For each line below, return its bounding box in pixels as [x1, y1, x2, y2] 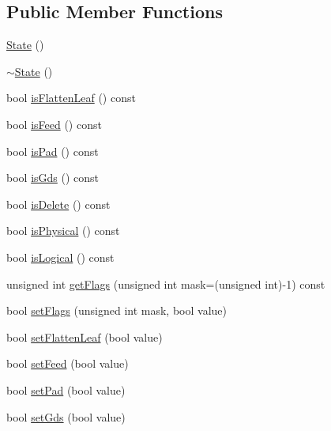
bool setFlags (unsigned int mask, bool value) [6, 302, 227, 319]
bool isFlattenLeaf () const [6, 89, 136, 106]
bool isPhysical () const [6, 222, 120, 239]
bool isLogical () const [6, 248, 115, 265]
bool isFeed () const [6, 115, 102, 132]
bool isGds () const [6, 169, 100, 186]
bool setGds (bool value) [6, 408, 126, 425]
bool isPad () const [6, 142, 99, 159]
